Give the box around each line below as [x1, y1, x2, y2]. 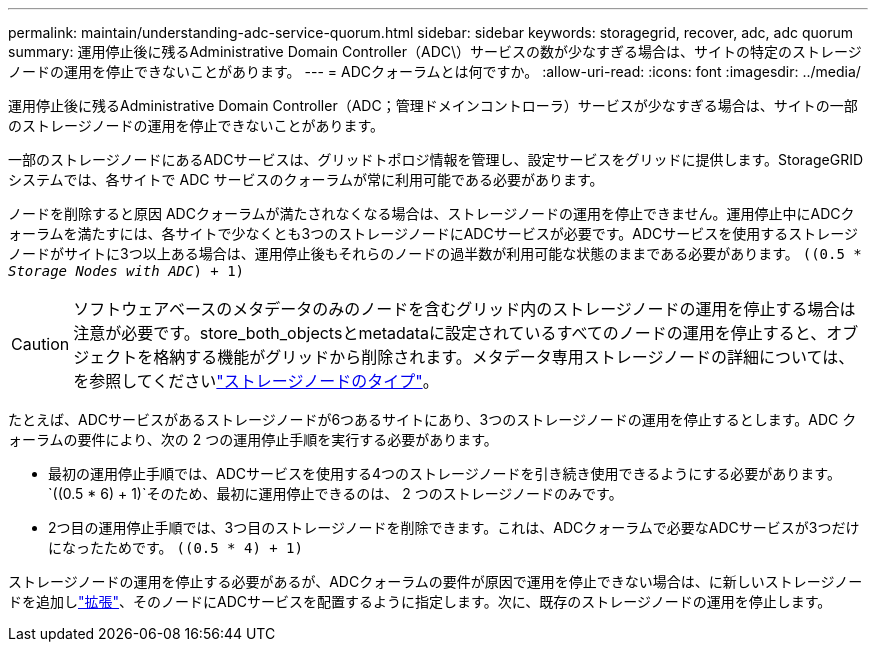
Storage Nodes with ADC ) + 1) [8, 263, 245, 279]
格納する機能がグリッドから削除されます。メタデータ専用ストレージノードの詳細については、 [153, 347, 855, 367]
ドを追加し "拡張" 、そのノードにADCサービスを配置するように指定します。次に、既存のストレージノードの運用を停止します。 [8, 593, 832, 610]
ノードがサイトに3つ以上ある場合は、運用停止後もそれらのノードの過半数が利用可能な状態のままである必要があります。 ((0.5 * [8, 245, 862, 262]
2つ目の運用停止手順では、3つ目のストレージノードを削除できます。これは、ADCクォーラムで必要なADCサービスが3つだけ [48, 519, 860, 536]
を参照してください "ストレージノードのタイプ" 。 [73, 371, 439, 391]
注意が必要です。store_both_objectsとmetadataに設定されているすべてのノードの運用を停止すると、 [73, 323, 827, 343]
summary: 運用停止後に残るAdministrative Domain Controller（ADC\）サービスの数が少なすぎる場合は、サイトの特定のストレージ [8, 43, 862, 60]
